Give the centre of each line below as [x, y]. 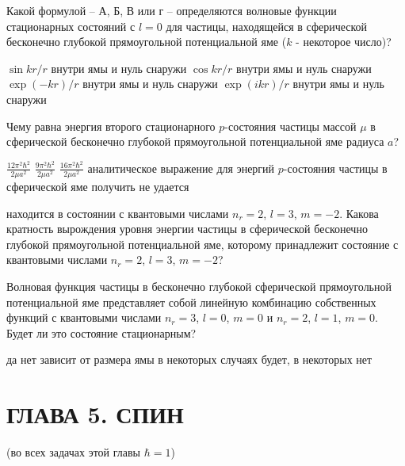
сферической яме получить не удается [98, 186]
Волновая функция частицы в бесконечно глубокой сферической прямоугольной [199, 286]
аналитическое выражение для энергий [181, 168]
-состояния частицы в [335, 168]
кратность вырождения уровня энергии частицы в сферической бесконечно [187, 229]
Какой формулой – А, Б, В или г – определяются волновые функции [172, 10]
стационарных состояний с [71, 26]
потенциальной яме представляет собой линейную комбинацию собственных [191, 302]
